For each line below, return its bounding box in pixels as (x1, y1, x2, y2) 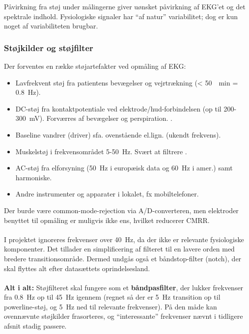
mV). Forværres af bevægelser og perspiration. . (29, 113, 172, 123)
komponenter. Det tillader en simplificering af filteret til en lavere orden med (4, 244, 235, 254)
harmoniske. (15, 172, 52, 182)
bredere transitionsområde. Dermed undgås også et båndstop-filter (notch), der (4, 253, 242, 263)
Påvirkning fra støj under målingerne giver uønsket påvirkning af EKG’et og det (4, 1, 246, 11)
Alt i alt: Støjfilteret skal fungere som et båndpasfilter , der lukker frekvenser (4, 282, 244, 292)
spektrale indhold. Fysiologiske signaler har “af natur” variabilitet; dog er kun (4, 11, 238, 21)
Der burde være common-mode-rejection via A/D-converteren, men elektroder (4, 205, 239, 215)
